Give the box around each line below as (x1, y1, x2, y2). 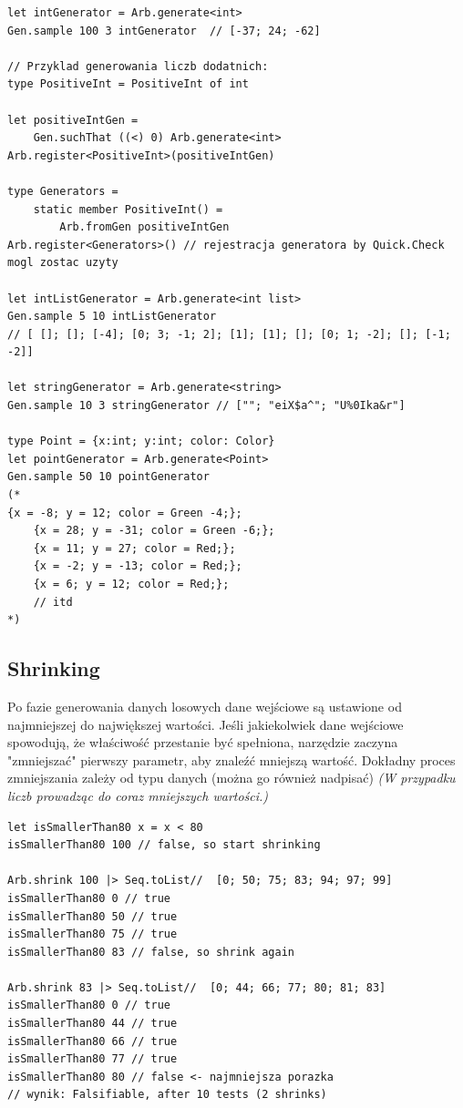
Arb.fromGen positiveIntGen (59, 221, 230, 234)
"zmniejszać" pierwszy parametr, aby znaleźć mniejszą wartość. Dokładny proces (7, 750, 456, 769)
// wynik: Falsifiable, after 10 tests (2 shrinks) (7, 1088, 327, 1102)
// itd (33, 595, 73, 609)
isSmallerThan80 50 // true (7, 909, 178, 923)
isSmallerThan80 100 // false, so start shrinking (7, 838, 321, 852)
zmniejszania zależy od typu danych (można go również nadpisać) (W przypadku (7, 768, 456, 787)
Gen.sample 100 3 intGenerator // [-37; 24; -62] (7, 24, 321, 37)
